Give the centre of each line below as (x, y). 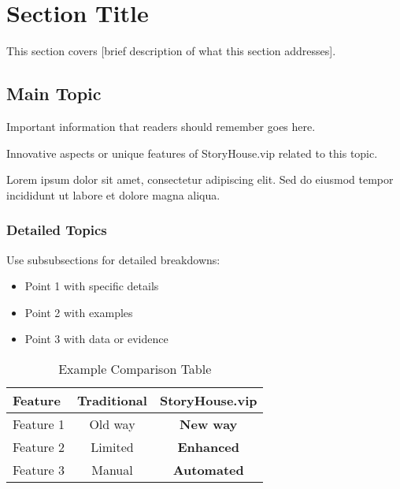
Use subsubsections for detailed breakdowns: (113, 259)
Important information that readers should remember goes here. (161, 126)
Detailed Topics (57, 230)
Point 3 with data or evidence (96, 339)
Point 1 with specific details (92, 286)
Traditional (112, 400)
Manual (112, 469)
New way (209, 424)
